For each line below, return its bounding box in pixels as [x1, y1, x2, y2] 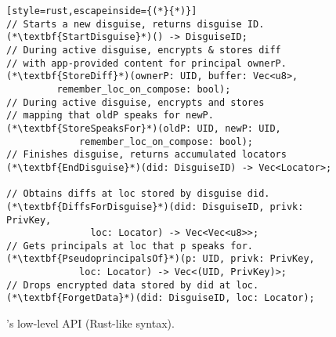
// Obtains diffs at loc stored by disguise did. [6, 188, 270, 200]
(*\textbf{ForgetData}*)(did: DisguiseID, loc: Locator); [6, 292, 315, 304]
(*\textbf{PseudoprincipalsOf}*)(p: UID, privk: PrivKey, [6, 253, 315, 265]
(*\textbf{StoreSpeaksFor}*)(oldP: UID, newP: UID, [6, 122, 281, 134]
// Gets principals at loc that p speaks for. [6, 240, 253, 252]
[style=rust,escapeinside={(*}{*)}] [6, 5, 197, 16]
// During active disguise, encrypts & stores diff [6, 44, 281, 56]
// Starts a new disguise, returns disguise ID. [6, 18, 265, 30]
